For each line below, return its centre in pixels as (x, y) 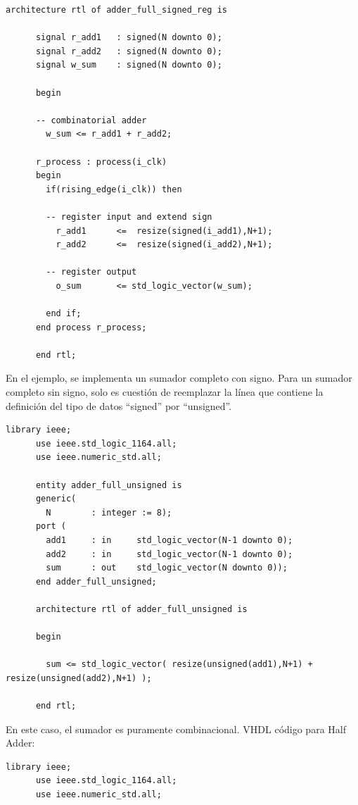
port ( (51, 526)
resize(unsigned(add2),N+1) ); (79, 678)
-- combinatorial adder (91, 120)
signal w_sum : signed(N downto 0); (129, 65)
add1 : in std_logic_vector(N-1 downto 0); (170, 540)
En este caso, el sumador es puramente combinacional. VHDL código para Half (176, 729)
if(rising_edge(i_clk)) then (114, 189)
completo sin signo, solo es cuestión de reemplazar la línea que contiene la (165, 392)
